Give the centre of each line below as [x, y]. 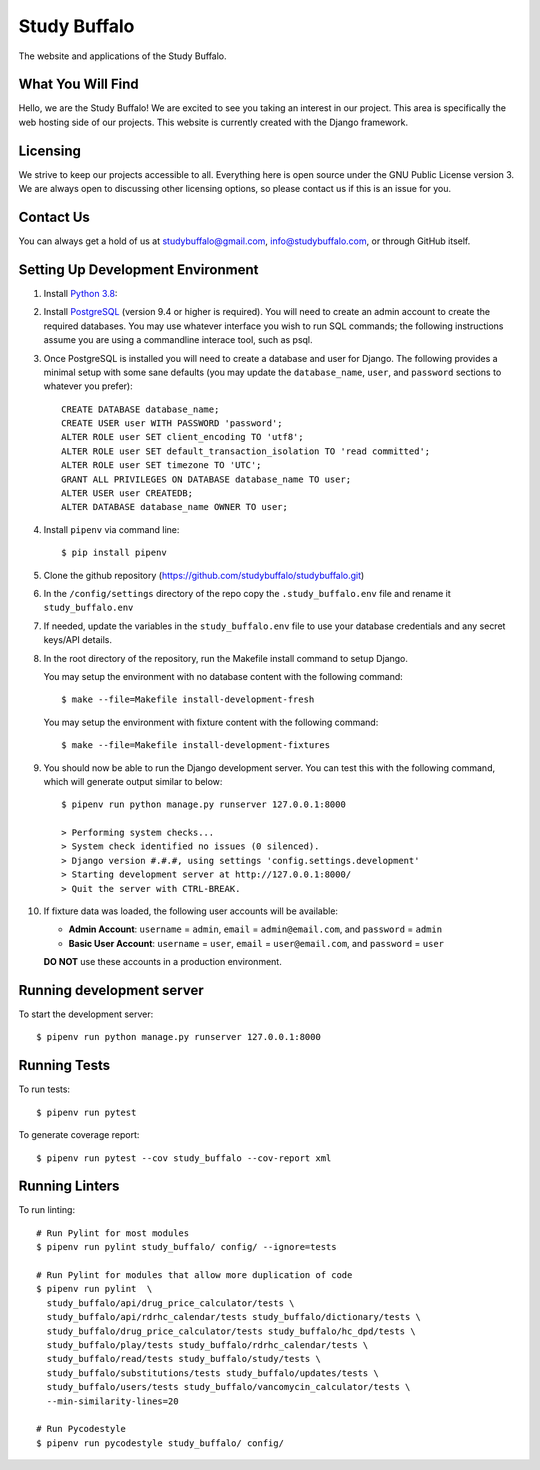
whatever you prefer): [88, 386]
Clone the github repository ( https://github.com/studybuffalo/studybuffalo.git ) [204, 575]
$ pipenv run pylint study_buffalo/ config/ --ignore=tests [186, 1247]
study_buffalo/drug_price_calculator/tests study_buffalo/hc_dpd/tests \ [231, 1331]
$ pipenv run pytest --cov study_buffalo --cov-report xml [184, 1158]
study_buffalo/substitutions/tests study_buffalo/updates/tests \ [212, 1373]
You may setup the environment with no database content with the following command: [223, 676]
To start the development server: [86, 1014]
